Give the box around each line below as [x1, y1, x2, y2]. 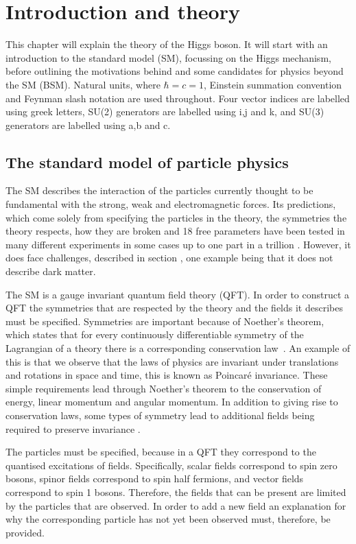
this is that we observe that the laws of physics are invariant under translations [5, 354, 339, 368]
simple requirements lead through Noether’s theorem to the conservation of [5, 381, 322, 395]
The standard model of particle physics [5, 151, 289, 172]
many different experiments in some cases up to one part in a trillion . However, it [5, 237, 351, 251]
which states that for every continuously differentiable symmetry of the [5, 327, 304, 342]
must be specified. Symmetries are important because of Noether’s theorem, [5, 314, 324, 328]
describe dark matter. [5, 264, 96, 279]
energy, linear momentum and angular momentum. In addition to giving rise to [5, 394, 338, 409]
